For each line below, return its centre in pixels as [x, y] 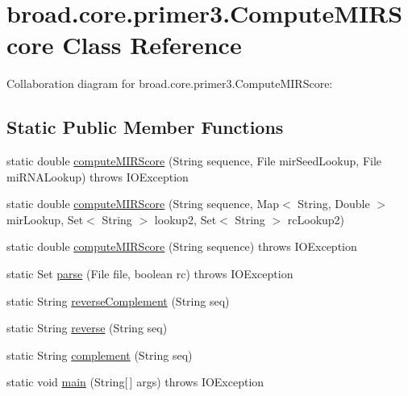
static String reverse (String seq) [87, 328]
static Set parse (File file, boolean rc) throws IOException [150, 274]
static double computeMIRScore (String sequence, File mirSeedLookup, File [194, 161]
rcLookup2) [316, 219]
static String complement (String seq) [100, 354]
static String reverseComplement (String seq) [118, 300]
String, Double [334, 204]
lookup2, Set [185, 219]
